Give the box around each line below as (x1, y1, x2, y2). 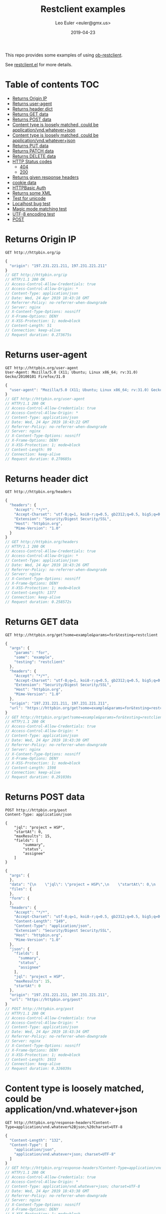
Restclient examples (40, 3, 126, 15)
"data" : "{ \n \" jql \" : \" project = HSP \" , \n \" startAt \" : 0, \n (9, 882, 156, 887)
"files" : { (9, 887, 32, 892)
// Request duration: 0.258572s (5, 599, 72, 605)
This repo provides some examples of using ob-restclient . (5, 52, 123, 58)
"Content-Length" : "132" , (9, 1138, 63, 1143)
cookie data (12, 179, 37, 185)
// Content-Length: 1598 (5, 765, 56, 770)
